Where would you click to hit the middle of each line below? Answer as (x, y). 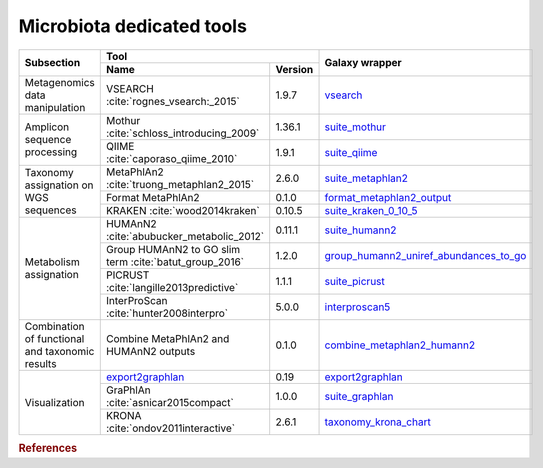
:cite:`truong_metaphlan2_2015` (180, 184)
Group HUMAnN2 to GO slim (173, 249)
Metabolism (52, 262)
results (40, 363)
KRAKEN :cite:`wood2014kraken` (182, 210)
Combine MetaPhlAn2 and (167, 338)
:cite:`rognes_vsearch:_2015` (172, 101)
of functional (54, 338)
